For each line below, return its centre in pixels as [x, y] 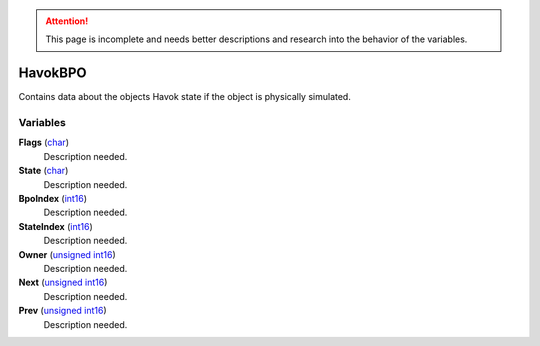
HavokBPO [52, 73]
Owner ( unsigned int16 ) [67, 254]
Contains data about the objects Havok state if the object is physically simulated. [185, 97]
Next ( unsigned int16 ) [63, 282]
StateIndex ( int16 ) [56, 226]
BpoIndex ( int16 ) [53, 198]
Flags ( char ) [44, 142]
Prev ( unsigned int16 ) [62, 311]
